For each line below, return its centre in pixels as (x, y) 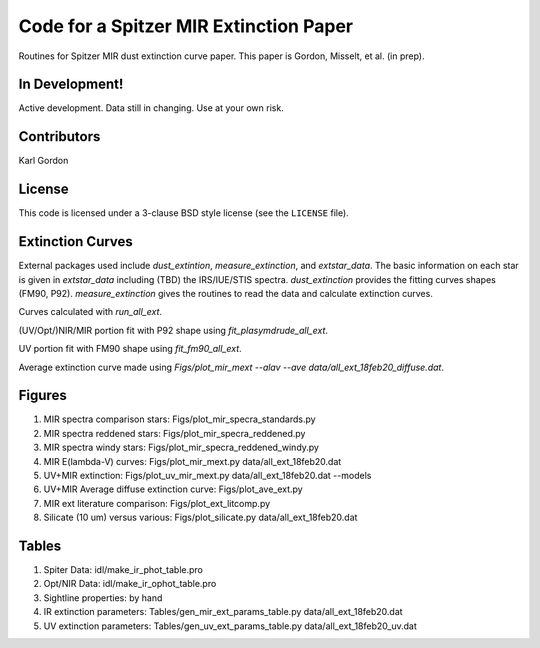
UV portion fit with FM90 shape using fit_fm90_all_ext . (130, 349)
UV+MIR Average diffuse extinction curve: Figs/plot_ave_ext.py (173, 489)
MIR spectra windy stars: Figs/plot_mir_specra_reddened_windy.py (181, 447)
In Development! (71, 84)
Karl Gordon (43, 161)
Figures (42, 395)
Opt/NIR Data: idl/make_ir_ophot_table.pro (130, 584)
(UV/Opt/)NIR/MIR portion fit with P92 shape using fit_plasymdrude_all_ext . (173, 330)
